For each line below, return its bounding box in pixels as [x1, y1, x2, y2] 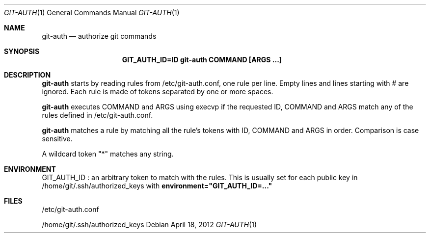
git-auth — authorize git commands [42, 32, 157, 40]
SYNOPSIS [4, 47, 40, 55]
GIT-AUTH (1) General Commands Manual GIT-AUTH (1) [4, 8, 180, 17]
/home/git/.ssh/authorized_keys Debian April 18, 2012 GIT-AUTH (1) [42, 220, 257, 229]
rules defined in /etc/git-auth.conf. [42, 111, 153, 119]
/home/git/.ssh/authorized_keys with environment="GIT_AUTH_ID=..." [42, 182, 272, 190]
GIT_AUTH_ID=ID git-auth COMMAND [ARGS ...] [122, 55, 282, 64]
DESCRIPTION [4, 71, 51, 79]
